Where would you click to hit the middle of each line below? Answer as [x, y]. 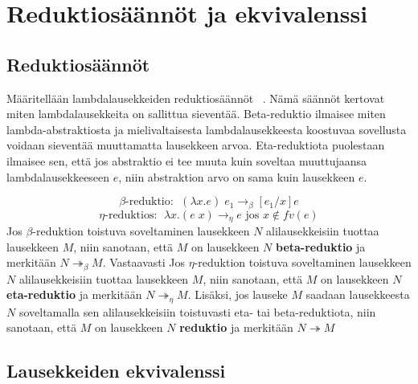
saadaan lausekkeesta [358, 294]
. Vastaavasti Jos [144, 262]
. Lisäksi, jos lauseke [238, 294]
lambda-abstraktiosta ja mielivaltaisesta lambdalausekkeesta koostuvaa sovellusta [207, 129]
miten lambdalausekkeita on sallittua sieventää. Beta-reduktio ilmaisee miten [196, 114]
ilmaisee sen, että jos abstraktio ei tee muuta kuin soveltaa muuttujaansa [187, 160]
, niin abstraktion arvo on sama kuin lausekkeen [237, 176]
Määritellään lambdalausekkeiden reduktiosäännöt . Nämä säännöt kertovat [196, 98]
